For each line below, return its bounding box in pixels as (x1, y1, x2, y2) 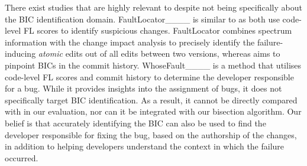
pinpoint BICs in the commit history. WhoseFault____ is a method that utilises (5, 58, 302, 71)
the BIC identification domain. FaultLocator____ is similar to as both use (5, 12, 280, 25)
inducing (5, 47, 36, 60)
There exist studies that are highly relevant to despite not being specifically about (5, 1, 302, 13)
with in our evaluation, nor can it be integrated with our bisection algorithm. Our (5, 105, 302, 118)
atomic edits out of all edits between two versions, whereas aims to (38, 47, 280, 60)
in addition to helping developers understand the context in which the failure (5, 140, 285, 152)
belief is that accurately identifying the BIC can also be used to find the (5, 116, 266, 129)
